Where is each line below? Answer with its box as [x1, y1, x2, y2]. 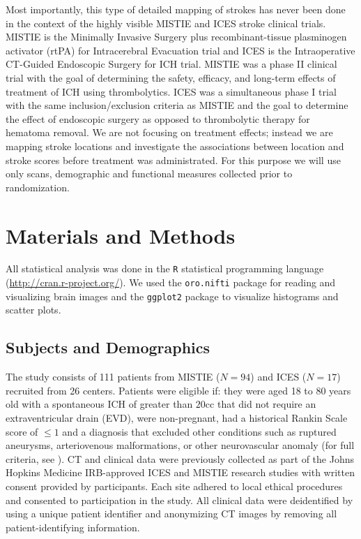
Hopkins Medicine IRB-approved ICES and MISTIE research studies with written [6, 465, 355, 480]
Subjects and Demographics [6, 337, 210, 358]
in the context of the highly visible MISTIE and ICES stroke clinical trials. [6, 15, 326, 30]
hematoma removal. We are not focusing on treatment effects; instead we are [6, 125, 333, 140]
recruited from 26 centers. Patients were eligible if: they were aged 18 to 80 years [6, 383, 351, 397]
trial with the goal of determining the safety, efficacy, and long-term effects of [6, 70, 336, 84]
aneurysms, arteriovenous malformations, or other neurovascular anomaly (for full [6, 438, 355, 452]
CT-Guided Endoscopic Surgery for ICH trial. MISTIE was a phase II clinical [6, 57, 337, 71]
